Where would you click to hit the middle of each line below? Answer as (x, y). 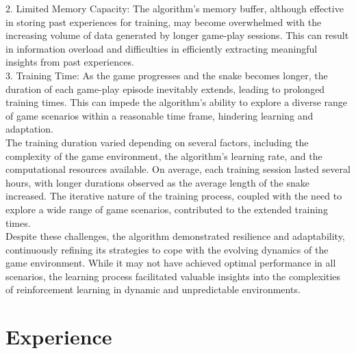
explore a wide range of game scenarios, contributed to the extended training (167, 209)
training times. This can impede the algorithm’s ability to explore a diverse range (177, 102)
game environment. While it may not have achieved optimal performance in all (171, 263)
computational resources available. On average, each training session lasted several (178, 169)
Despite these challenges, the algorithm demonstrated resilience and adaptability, (175, 236)
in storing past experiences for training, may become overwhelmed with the (164, 22)
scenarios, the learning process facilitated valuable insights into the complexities (173, 276)
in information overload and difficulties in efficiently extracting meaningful (162, 48)
